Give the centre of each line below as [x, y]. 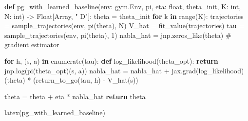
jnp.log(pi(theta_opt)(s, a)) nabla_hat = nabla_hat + [87, 70]
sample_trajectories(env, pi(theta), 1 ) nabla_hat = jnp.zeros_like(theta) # [118, 35]
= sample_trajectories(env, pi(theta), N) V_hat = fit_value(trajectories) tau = [124, 26]
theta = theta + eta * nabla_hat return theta [75, 96]
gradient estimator [32, 44]
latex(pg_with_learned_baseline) [55, 112]
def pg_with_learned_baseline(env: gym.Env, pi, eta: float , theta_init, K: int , [123, 6]
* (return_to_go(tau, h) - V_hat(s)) [83, 80]
